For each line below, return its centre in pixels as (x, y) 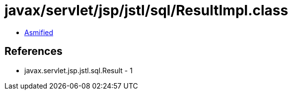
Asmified (39, 32)
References (34, 51)
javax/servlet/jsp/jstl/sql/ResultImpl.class (146, 10)
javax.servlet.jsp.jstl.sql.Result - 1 (78, 70)
